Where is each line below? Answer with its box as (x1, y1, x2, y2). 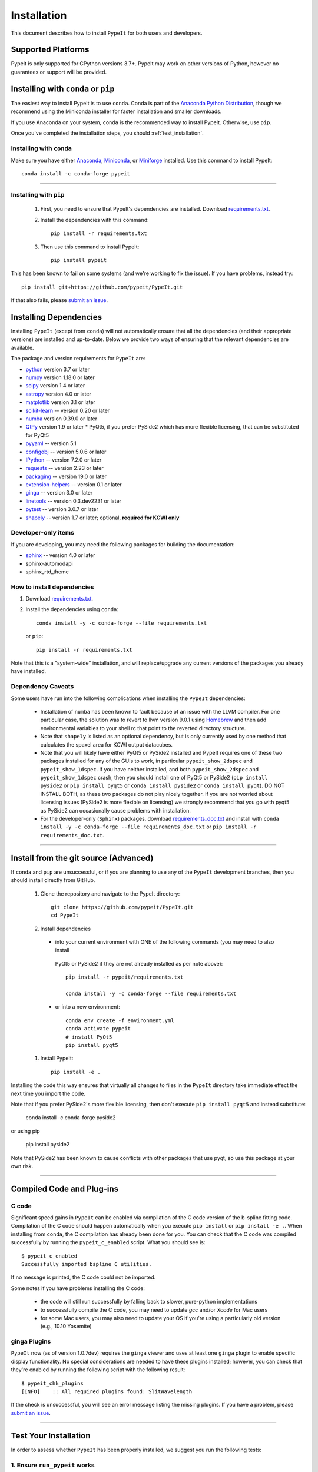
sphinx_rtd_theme (25, 568, 69, 575)
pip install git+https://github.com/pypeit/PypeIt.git (21, 283, 183, 290)
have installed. (11, 668, 47, 675)
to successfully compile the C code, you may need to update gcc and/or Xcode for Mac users (40, 1306, 268, 1313)
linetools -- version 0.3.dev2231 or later (25, 498, 122, 505)
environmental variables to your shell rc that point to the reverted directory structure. (40, 724, 246, 731)
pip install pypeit (51, 257, 107, 263)
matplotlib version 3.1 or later (25, 399, 95, 406)
